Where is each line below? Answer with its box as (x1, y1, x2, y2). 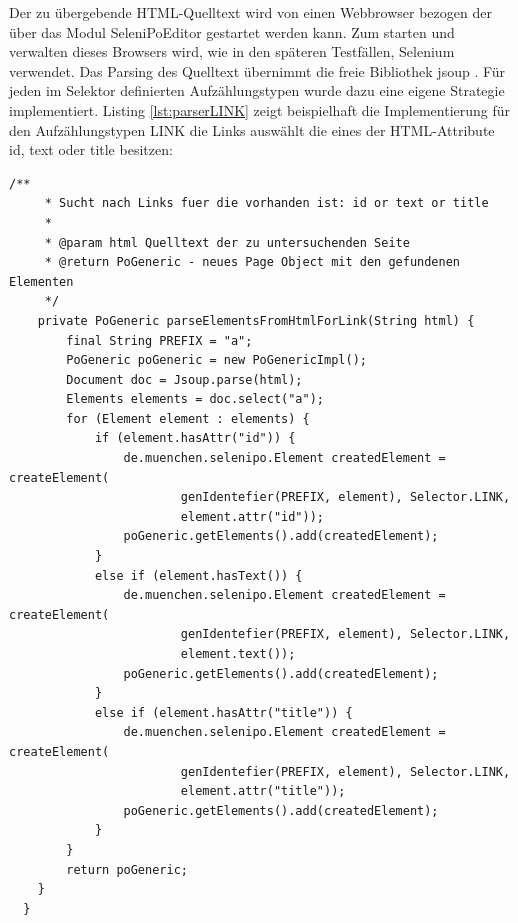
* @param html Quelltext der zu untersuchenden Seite (44, 235, 410, 250)
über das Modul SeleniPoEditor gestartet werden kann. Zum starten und (9, 21, 455, 42)
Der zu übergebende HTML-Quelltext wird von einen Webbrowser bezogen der (9, 2, 492, 22)
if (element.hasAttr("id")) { (94, 431, 296, 446)
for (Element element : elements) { (66, 411, 310, 426)
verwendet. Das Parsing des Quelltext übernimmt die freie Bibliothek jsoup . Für (9, 60, 506, 81)
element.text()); (180, 647, 296, 661)
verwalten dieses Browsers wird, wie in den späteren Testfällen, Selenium (9, 41, 455, 62)
